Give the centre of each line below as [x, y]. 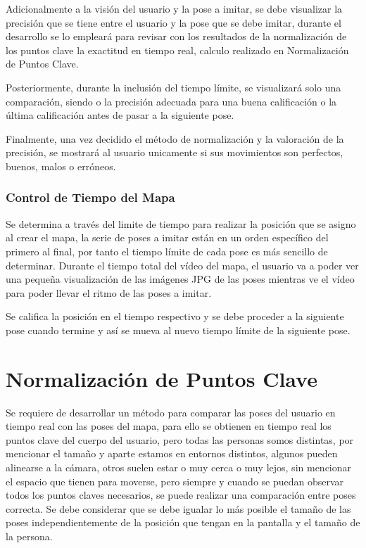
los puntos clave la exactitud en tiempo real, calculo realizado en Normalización [177, 50]
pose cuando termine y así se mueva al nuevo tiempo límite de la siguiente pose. [178, 330]
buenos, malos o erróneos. [61, 166]
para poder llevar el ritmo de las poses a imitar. [109, 292]
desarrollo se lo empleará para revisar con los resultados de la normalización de [176, 36]
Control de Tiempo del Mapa [90, 197]
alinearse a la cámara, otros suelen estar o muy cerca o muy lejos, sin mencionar [179, 467]
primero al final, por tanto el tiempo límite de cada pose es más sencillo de [167, 251]
